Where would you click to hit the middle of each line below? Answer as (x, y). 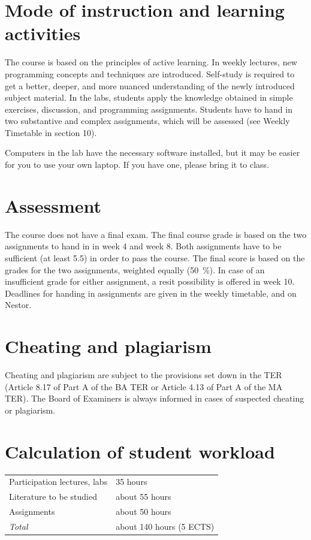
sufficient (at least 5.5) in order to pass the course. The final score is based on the (155, 257)
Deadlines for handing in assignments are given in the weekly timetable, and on (151, 293)
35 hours (132, 482)
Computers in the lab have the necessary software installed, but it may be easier (153, 153)
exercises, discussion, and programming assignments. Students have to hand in (149, 109)
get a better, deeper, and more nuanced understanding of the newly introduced (150, 85)
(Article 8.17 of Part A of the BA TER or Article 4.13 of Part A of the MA (144, 386)
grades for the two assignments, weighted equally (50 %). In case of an (135, 269)
